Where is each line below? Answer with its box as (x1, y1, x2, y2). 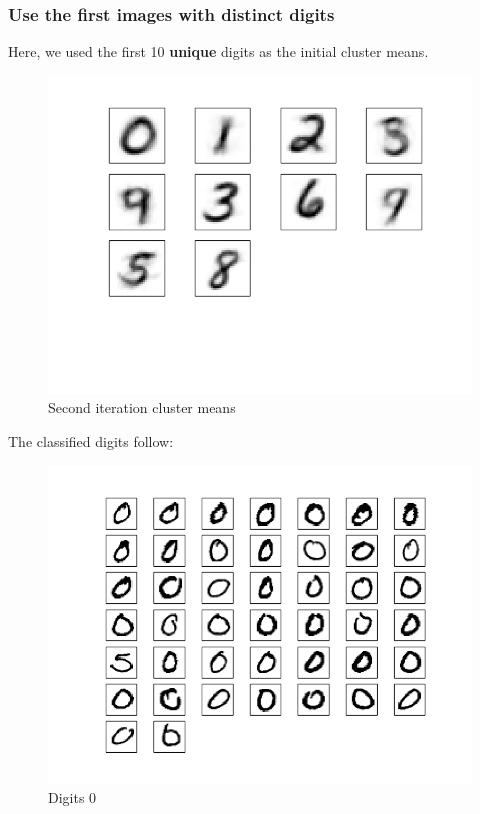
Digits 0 (48, 787, 97, 808)
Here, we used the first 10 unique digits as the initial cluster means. (8, 41, 429, 62)
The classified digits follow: (8, 431, 174, 451)
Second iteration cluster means (48, 397, 236, 418)
